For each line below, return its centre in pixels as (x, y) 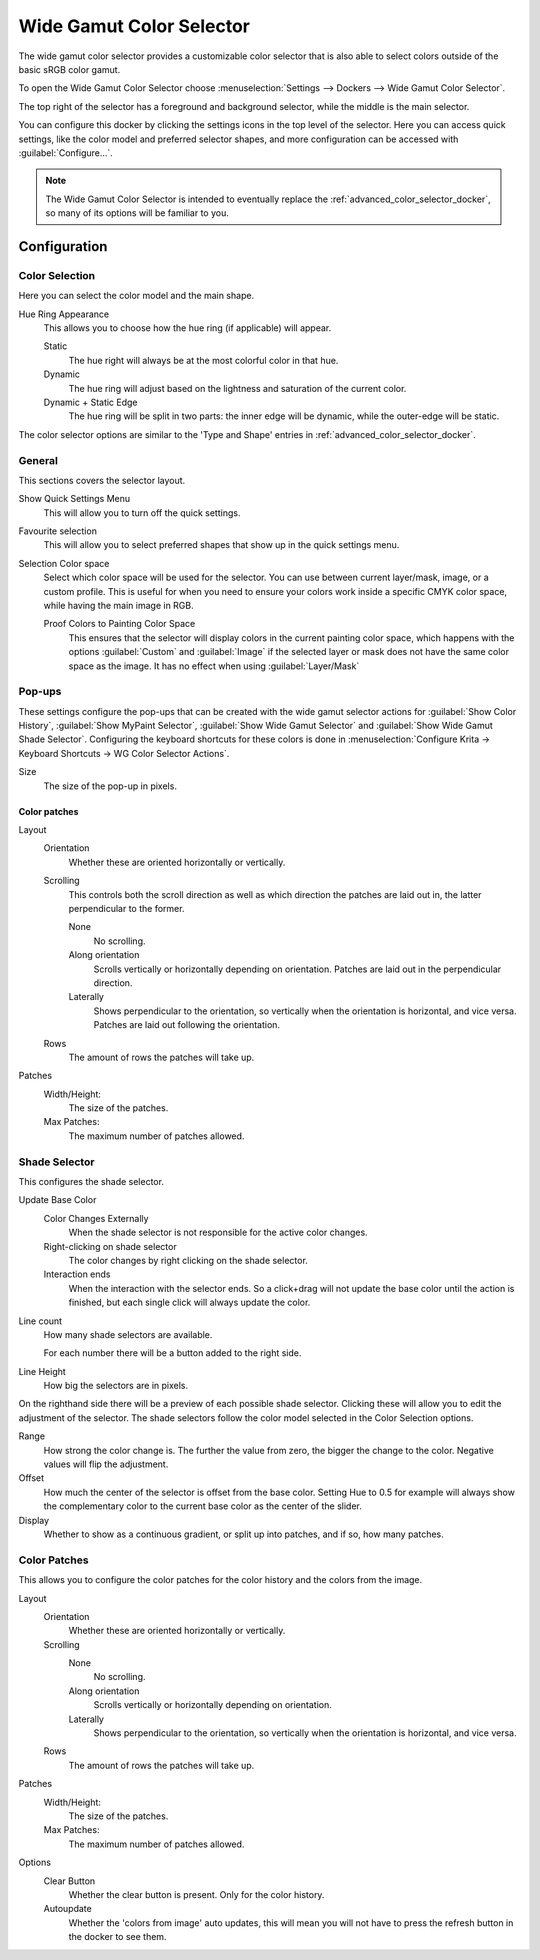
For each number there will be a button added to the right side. (172, 1353)
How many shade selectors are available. (128, 1334)
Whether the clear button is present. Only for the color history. (196, 1894)
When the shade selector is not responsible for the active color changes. (218, 1232)
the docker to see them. (117, 1937)
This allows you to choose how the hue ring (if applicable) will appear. (187, 328)
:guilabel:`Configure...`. (66, 152)
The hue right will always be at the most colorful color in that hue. (203, 360)
